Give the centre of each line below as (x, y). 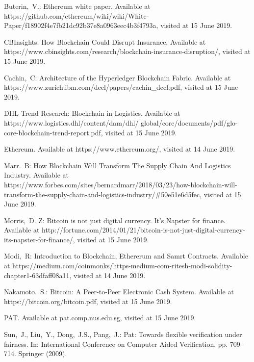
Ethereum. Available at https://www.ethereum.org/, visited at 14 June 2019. (120, 149)
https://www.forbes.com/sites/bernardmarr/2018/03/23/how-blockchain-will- (121, 184)
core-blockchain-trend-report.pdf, (53, 132)
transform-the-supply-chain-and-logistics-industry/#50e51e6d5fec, (103, 194)
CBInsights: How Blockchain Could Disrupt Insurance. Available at (105, 41)
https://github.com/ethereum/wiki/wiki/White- (76, 15)
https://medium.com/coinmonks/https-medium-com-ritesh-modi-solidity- (122, 266)
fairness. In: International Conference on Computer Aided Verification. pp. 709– (124, 344)
